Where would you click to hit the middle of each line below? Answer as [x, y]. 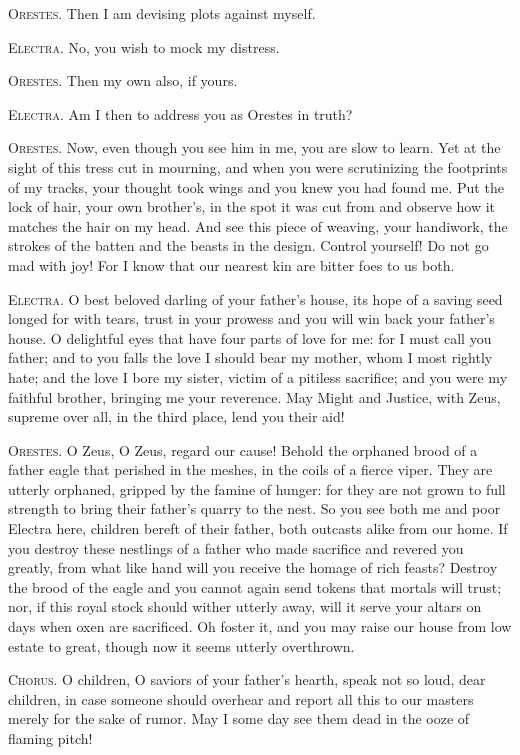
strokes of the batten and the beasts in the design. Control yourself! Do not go [248, 245]
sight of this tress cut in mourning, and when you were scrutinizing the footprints [258, 166]
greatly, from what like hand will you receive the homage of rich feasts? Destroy [253, 567]
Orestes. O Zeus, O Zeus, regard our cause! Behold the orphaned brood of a [243, 449]
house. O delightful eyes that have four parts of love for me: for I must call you [250, 337]
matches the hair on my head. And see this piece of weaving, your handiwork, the [258, 225]
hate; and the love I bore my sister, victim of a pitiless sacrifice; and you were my [258, 376]
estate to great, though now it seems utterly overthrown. [181, 645]
